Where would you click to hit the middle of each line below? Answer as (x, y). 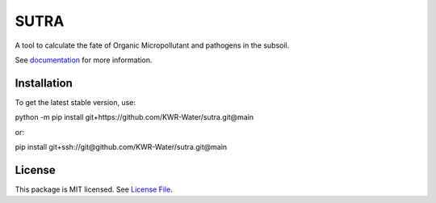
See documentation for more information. (84, 60)
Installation (44, 83)
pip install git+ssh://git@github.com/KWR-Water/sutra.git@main (121, 147)
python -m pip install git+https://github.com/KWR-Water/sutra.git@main (134, 117)
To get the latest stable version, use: (75, 102)
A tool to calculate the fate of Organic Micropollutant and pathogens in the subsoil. (152, 45)
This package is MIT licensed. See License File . (94, 189)
